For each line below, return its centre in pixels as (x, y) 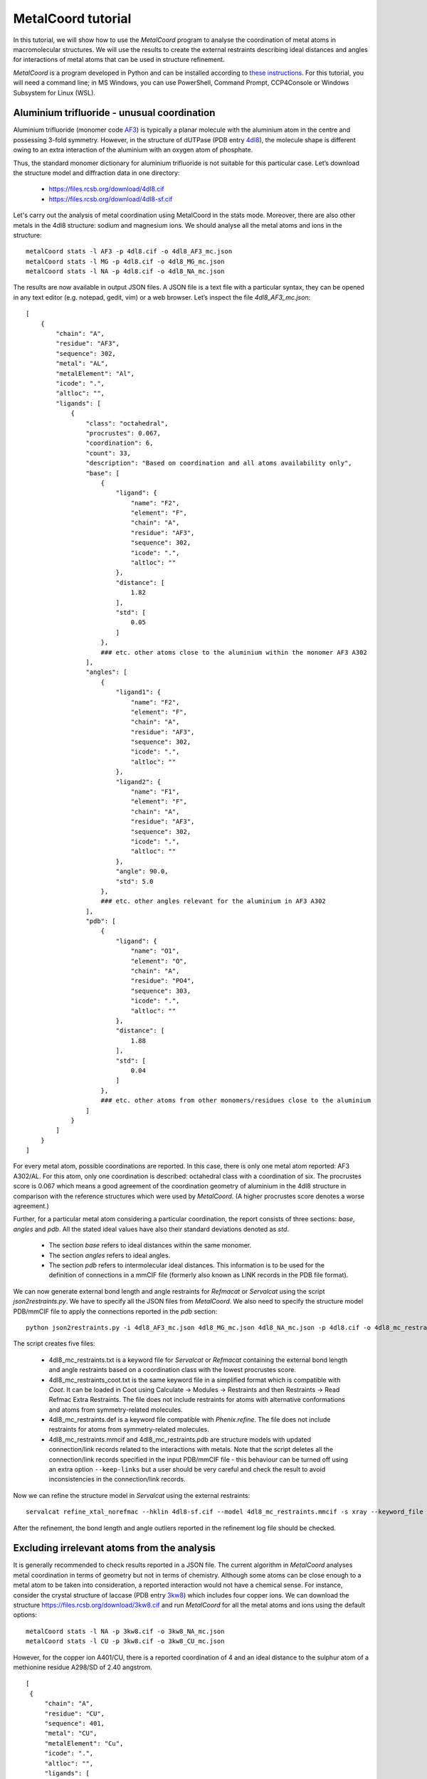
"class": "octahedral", (127, 423)
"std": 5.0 (135, 881)
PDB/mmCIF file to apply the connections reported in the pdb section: (115, 1311)
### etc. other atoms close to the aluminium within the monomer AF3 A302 (234, 652)
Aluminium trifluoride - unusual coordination (114, 113)
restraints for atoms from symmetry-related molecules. (129, 1430)
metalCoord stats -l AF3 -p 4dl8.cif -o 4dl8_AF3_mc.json (129, 252)
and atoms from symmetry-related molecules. (116, 1410)
